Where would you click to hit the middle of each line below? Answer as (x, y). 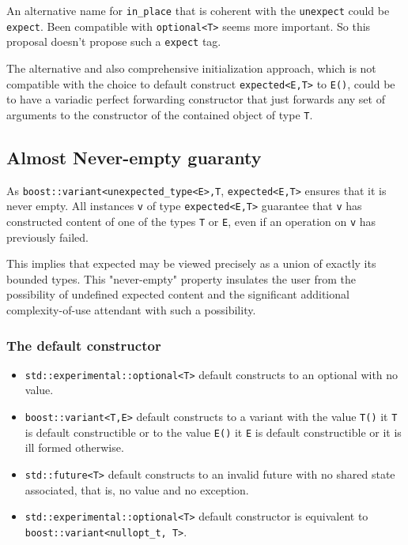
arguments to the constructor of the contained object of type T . (160, 114)
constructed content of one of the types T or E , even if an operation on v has (191, 221)
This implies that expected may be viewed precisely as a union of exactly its (191, 263)
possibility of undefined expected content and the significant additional (178, 294)
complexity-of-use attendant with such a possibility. (131, 310)
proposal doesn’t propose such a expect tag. (114, 41)
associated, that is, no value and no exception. (137, 489)
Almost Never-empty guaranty (134, 157)
